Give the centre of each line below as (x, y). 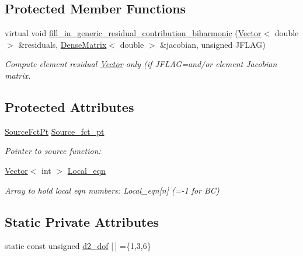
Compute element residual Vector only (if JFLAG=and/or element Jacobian (141, 64)
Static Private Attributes (82, 221)
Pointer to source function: (53, 151)
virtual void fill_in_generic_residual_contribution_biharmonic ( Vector (133, 33)
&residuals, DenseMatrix (62, 44)
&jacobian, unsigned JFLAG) (213, 44)
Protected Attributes (69, 106)
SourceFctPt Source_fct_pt (55, 131)
